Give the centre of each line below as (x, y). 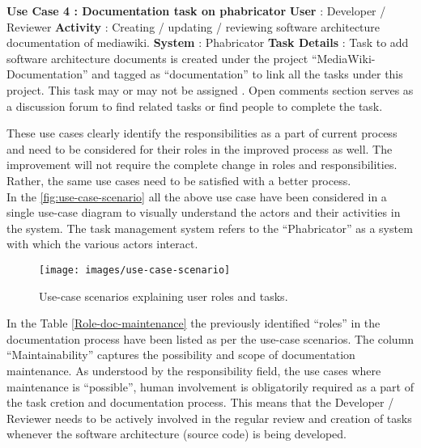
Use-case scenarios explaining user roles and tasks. (164, 296)
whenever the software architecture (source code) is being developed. (176, 434)
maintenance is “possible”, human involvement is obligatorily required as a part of (210, 386)
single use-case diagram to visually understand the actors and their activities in (204, 212)
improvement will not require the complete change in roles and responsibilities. (202, 165)
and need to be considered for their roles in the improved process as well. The (200, 148)
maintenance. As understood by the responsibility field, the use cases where (194, 370)
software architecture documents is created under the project (157, 58)
